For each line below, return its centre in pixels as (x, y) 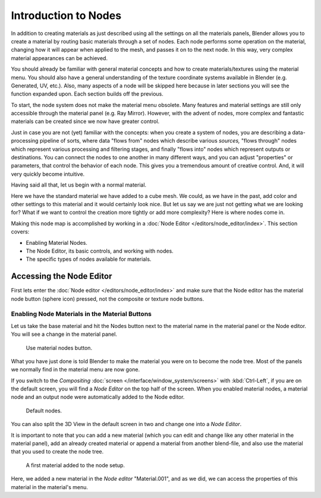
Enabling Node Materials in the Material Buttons (81, 314)
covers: (20, 232)
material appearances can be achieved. (59, 58)
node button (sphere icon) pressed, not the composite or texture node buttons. (108, 299)
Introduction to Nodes (66, 15)
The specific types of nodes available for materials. (89, 259)
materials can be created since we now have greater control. (85, 121)
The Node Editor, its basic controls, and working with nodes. (100, 251)
